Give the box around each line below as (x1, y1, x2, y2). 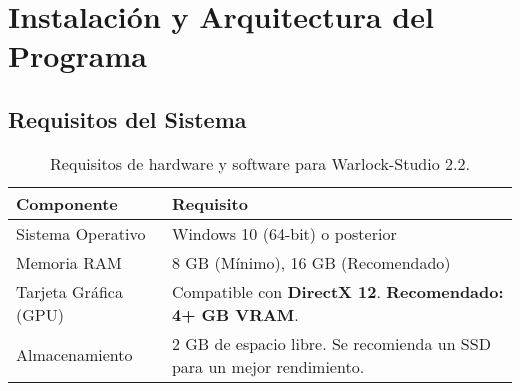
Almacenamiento (16, 343, 133, 367)
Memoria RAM (16, 250, 122, 274)
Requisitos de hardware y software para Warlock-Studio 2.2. (50, 151, 470, 175)
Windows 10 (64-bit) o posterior (171, 221, 397, 245)
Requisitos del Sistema (8, 103, 247, 134)
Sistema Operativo (16, 221, 146, 245)
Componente (16, 191, 118, 215)
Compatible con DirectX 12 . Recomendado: (171, 279, 504, 303)
